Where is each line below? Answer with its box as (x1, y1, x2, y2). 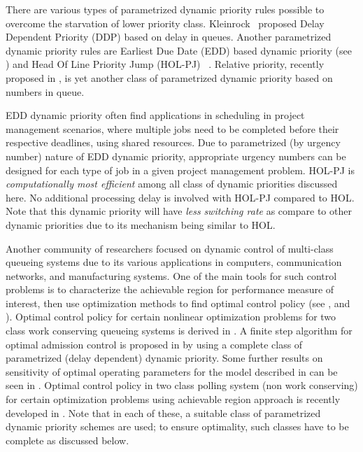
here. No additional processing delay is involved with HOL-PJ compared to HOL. (6, 190, 355, 204)
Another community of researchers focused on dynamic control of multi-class (6, 241, 334, 255)
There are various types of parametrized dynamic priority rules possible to (6, 2, 325, 16)
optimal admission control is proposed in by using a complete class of (6, 337, 303, 351)
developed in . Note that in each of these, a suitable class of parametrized (6, 405, 321, 420)
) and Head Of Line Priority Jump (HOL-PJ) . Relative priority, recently (6, 57, 325, 71)
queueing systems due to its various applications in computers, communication (6, 255, 342, 269)
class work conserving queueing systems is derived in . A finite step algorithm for (6, 323, 353, 338)
